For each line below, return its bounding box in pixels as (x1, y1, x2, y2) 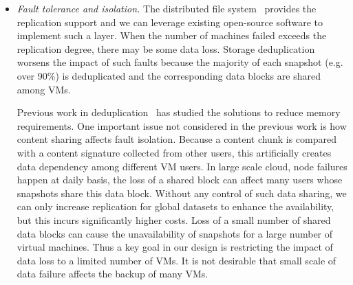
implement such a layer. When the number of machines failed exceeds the (17, 28, 327, 43)
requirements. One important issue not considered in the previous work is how (17, 118, 347, 133)
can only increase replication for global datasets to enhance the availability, (17, 199, 334, 214)
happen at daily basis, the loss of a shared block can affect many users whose (17, 172, 343, 187)
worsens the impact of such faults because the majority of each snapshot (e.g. (17, 55, 343, 69)
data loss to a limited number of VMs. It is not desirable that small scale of (17, 253, 336, 267)
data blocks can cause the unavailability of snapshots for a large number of (17, 226, 333, 240)
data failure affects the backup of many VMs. (17, 266, 208, 281)
